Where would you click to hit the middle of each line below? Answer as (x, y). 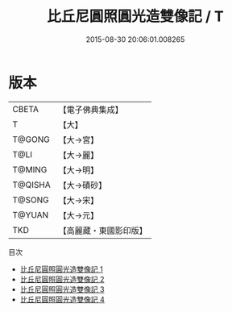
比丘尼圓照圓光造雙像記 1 (61, 269)
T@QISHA (31, 185)
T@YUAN (31, 214)
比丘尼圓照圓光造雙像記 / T (135, 17)
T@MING (30, 169)
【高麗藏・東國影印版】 (103, 231)
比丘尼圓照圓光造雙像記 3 (62, 289)
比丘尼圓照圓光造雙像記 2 (62, 279)
